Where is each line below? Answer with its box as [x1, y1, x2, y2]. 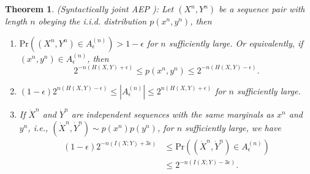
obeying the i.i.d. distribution [38, 15, 147, 27]
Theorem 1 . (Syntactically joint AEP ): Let [5, 2, 174, 15]
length [5, 15, 28, 27]
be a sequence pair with [219, 2, 305, 15]
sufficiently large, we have [185, 121, 281, 134]
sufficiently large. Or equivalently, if [168, 36, 303, 49]
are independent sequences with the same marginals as [71, 108, 274, 121]
